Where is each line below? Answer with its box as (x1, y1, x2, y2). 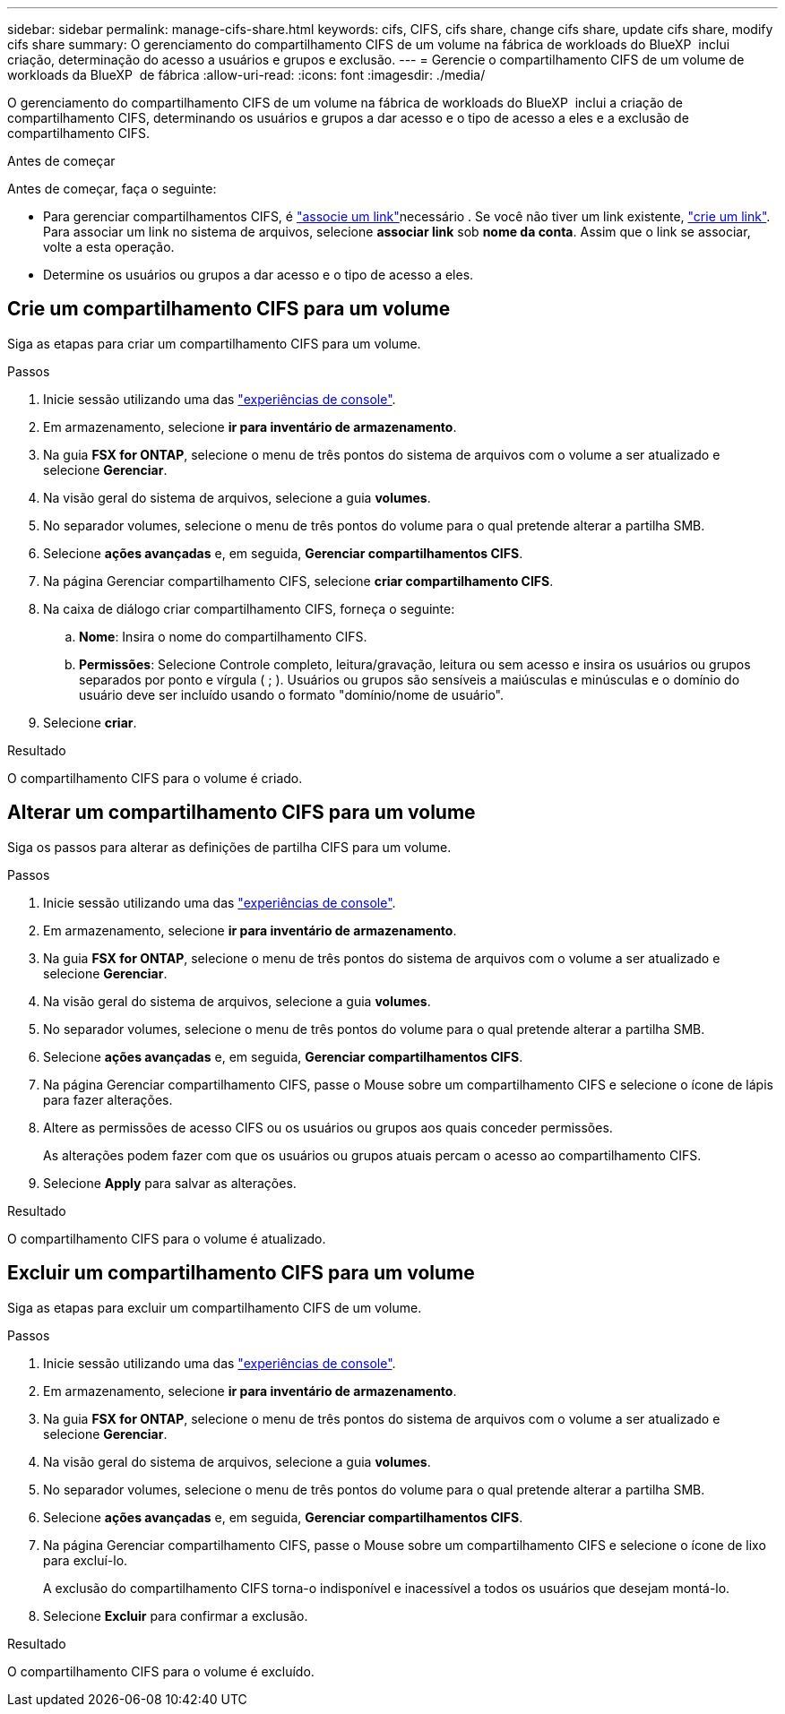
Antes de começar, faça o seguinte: (7, 181, 217, 196)
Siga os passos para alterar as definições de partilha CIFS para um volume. (7, 839, 452, 855)
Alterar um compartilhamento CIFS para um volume (7, 801, 476, 824)
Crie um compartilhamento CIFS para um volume (7, 297, 451, 321)
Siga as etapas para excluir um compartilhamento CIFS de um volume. (7, 1299, 422, 1315)
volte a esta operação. (43, 239, 175, 254)
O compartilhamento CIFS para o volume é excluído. (7, 1663, 315, 1679)
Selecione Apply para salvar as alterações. (43, 1175, 297, 1191)
